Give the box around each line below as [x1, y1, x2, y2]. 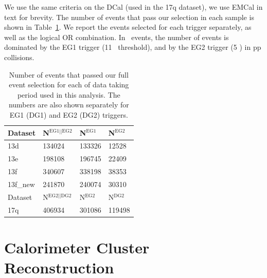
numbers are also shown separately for [8, 99, 129, 110]
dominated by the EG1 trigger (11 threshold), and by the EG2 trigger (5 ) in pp [4, 42, 261, 52]
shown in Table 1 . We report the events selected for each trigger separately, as [4, 22, 252, 32]
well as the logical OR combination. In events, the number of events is [4, 31, 229, 42]
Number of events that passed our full [9, 69, 129, 80]
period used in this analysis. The [17, 89, 120, 100]
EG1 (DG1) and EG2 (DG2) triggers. [9, 109, 128, 120]
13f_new [8, 178, 35, 189]
